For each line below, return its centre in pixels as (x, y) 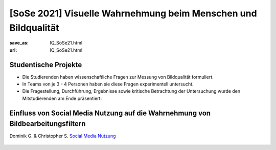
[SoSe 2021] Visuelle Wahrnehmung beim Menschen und (133, 13)
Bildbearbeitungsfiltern (48, 124)
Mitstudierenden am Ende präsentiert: (62, 98)
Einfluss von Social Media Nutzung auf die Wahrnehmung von (110, 113)
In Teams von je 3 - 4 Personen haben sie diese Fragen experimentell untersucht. (108, 84)
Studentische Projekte (46, 65)
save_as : (19, 43)
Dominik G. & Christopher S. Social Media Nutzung (63, 136)
